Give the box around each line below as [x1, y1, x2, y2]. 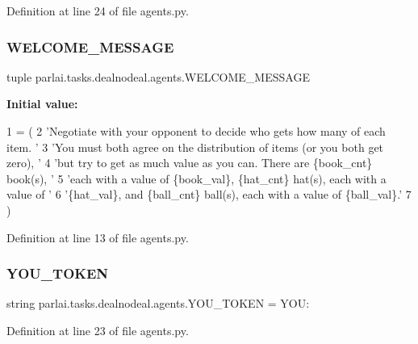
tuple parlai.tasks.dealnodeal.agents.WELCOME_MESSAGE [6, 68, 310, 85]
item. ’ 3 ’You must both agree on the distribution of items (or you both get [6, 138, 384, 155]
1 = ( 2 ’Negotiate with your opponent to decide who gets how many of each [6, 123, 386, 139]
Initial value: [6, 95, 78, 112]
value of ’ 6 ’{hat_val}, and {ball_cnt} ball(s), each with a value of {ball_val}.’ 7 [6, 186, 412, 203]
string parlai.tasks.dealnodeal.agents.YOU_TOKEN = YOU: [6, 295, 310, 312]
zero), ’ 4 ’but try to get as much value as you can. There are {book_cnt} [6, 154, 373, 171]
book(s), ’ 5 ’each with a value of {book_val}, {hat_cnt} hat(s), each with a [6, 170, 387, 187]
